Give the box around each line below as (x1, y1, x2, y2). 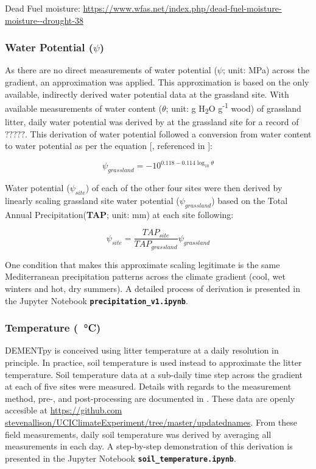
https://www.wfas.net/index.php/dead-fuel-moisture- (83, 2, 282, 14)
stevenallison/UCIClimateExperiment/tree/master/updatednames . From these (5, 415, 298, 428)
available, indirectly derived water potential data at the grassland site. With (5, 87, 289, 100)
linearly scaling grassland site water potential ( (5, 194, 180, 206)
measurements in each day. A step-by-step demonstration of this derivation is (5, 440, 293, 453)
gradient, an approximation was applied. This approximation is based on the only (5, 76, 309, 88)
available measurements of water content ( (5, 101, 163, 114)
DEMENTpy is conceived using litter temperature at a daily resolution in (5, 344, 279, 357)
